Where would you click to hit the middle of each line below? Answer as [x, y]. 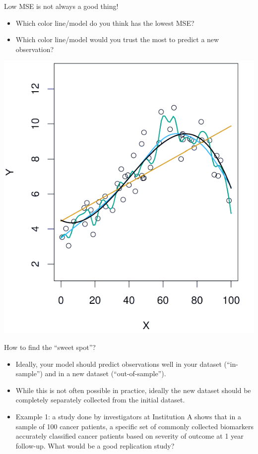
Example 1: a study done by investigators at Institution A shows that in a [128, 416]
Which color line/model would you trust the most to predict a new [117, 39]
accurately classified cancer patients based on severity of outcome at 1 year [129, 436]
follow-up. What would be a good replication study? [95, 445]
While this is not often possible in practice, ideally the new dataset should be [133, 390]
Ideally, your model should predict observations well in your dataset [119, 364]
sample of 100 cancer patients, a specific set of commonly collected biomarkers [134, 426]
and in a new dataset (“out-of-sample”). [105, 373]
